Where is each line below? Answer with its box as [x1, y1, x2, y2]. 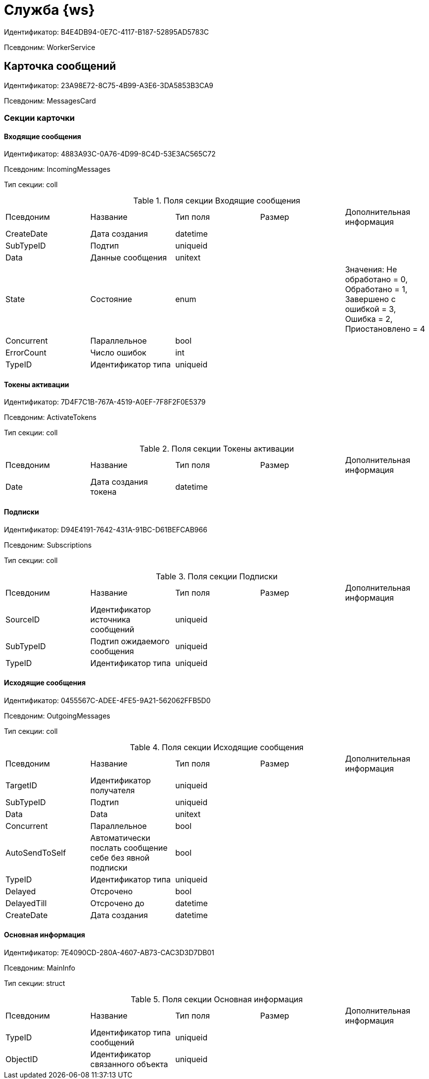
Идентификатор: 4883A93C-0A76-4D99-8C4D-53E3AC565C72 [4, 150, 216, 158]
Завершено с [345, 294, 396, 305]
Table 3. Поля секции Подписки [156, 571, 278, 581]
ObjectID [5, 1054, 38, 1065]
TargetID [5, 780, 38, 790]
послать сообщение [90, 842, 168, 853]
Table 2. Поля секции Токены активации [139, 444, 294, 454]
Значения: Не [345, 264, 397, 275]
